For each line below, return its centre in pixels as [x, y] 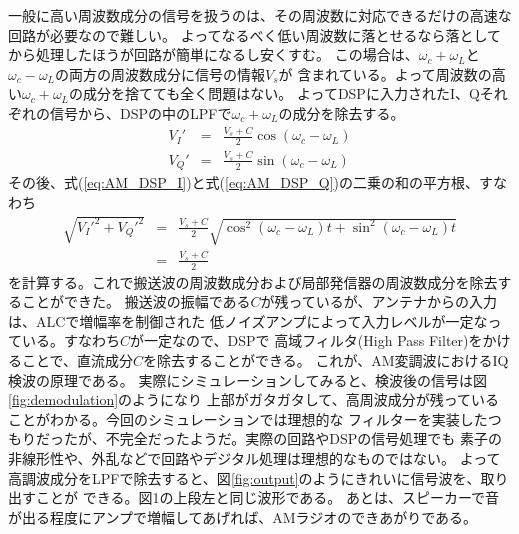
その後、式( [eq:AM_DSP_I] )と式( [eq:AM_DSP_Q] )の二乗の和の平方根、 [244, 182]
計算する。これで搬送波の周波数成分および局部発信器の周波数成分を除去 [259, 281]
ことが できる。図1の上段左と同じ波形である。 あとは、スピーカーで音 [267, 497]
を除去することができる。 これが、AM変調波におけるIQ [326, 360]
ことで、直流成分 [77, 360]
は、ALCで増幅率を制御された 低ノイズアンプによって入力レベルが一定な [248, 320]
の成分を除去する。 [341, 112]
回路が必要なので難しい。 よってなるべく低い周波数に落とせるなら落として [255, 34]
